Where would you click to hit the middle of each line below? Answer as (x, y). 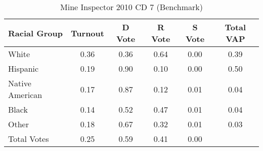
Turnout (87, 33)
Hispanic (24, 68)
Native (20, 83)
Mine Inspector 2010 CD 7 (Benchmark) (131, 7)
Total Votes (29, 139)
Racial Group (35, 33)
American (25, 95)
